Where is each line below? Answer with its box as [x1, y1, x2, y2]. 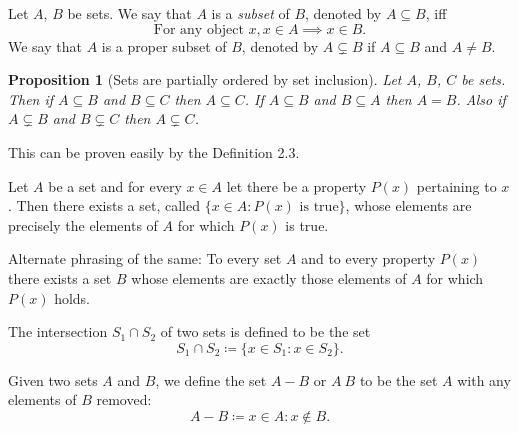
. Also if [456, 88, 506, 109]
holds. [54, 287, 91, 308]
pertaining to [416, 175, 497, 196]
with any [457, 369, 511, 390]
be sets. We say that [67, 3, 192, 23]
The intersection [8, 321, 108, 342]
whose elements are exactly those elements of [131, 267, 407, 288]
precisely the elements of [8, 214, 158, 235]
